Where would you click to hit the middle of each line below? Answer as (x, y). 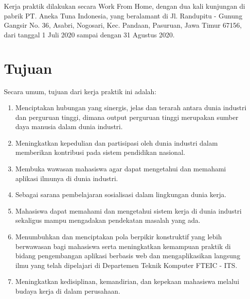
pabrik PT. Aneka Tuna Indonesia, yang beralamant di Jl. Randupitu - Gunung (123, 15)
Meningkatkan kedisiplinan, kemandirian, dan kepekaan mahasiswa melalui (127, 281)
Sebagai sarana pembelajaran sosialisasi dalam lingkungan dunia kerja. (121, 194)
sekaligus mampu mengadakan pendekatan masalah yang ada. (108, 220)
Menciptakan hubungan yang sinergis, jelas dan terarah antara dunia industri (131, 108)
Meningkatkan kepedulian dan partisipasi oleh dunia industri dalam (116, 142)
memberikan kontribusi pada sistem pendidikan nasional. (100, 152)
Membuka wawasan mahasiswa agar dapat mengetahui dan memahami (121, 169)
